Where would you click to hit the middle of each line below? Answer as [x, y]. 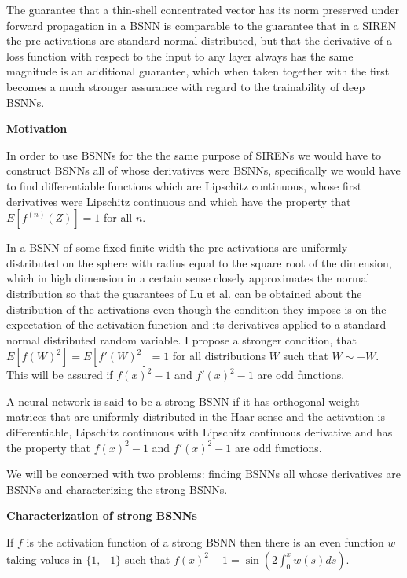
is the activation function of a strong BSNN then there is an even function [205, 542]
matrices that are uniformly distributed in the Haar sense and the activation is [196, 416]
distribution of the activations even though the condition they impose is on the [196, 309]
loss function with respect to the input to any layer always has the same [180, 55]
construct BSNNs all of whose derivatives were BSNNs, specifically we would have [203, 170]
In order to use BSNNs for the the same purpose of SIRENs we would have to [194, 155]
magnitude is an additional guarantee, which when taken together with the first [198, 71]
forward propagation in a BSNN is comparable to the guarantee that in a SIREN [202, 25]
